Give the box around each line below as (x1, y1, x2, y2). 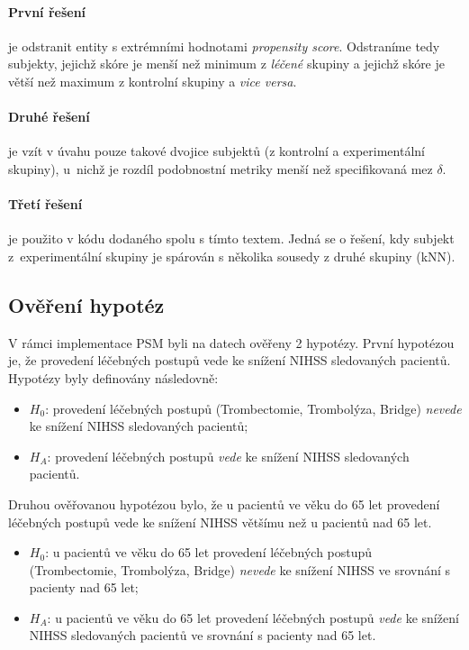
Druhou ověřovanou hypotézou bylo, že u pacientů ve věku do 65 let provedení (8, 494, 440, 513)
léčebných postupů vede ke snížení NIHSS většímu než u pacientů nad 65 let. (8, 512, 432, 531)
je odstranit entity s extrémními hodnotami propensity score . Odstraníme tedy (8, 36, 440, 55)
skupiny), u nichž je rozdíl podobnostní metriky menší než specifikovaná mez (8, 159, 433, 178)
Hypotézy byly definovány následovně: (8, 368, 219, 387)
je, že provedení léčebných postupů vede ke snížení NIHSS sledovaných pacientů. (8, 351, 451, 370)
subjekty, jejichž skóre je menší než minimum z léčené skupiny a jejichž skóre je (8, 54, 445, 73)
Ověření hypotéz (8, 290, 165, 318)
